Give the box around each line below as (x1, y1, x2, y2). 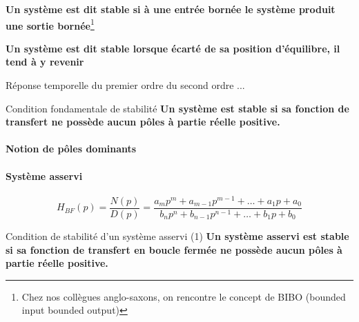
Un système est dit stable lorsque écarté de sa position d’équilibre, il (6, 41, 340, 55)
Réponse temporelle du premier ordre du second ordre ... (6, 78, 245, 92)
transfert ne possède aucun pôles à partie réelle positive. (6, 114, 280, 129)
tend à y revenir (6, 54, 84, 69)
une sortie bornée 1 (6, 16, 95, 32)
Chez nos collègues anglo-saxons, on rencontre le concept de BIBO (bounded (21, 289, 346, 303)
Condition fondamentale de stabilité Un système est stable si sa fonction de (6, 101, 349, 115)
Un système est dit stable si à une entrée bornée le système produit (6, 2, 336, 16)
